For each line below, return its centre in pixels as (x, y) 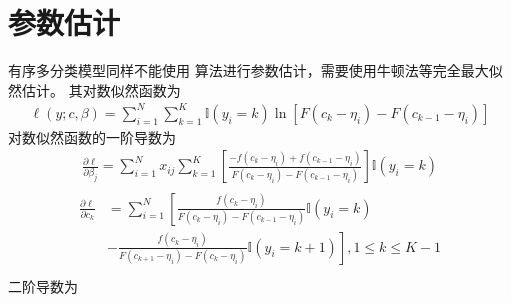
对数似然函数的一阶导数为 (92, 136)
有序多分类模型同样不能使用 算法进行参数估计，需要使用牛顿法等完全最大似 (255, 70)
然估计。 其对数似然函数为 (94, 89)
